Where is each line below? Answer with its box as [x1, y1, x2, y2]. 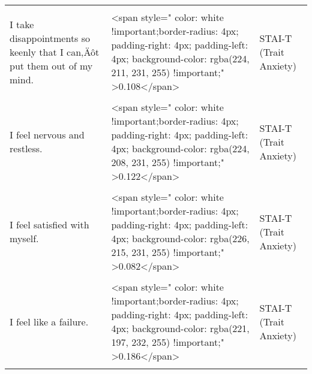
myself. [10, 231, 39, 245]
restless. [10, 141, 43, 155]
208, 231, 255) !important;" [111, 155, 224, 169]
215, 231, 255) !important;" [111, 245, 224, 259]
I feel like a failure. [10, 314, 89, 328]
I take [10, 17, 34, 31]
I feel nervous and [10, 128, 85, 141]
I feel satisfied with [10, 218, 89, 231]
